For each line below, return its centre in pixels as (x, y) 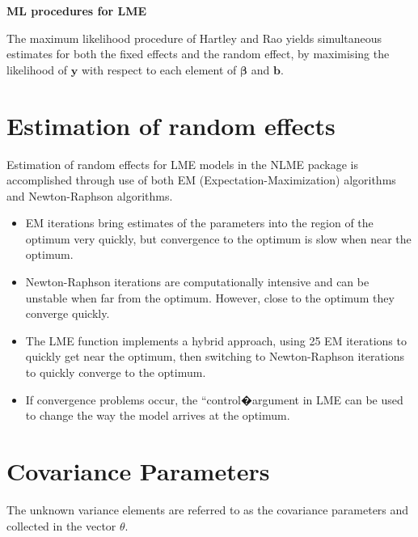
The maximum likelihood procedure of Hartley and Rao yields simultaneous (194, 38)
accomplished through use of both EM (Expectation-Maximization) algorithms (201, 180)
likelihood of (37, 69)
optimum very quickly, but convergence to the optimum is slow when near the (218, 238)
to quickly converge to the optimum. (116, 372)
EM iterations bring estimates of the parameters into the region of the (199, 223)
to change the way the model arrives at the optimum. (158, 415)
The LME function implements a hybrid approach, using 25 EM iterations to (216, 340)
